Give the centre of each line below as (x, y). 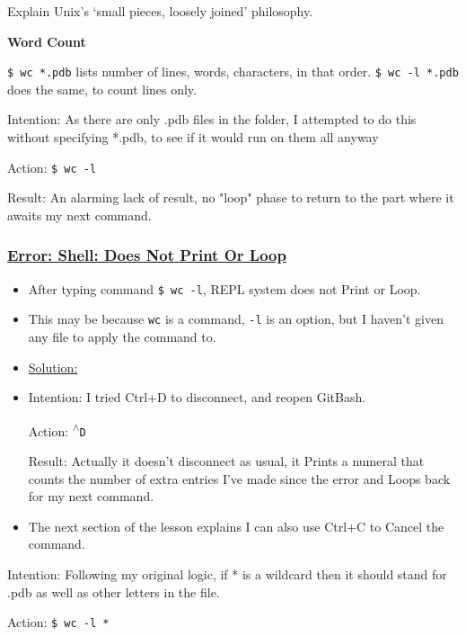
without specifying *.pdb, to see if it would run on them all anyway (193, 137)
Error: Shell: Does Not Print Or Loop (147, 255)
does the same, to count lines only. (102, 89)
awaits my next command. (79, 215)
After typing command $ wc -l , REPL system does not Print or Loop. (224, 288)
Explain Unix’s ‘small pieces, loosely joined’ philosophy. (160, 11)
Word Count (47, 41)
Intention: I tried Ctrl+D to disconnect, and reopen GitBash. (197, 397)
